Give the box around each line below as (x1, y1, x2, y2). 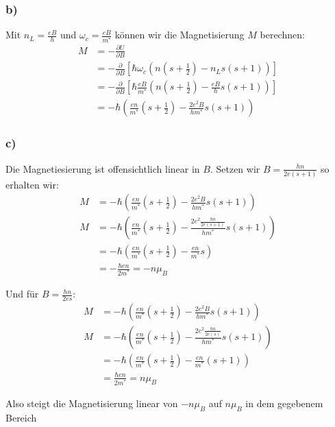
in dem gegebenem (245, 395, 323, 410)
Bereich (5, 410, 37, 424)
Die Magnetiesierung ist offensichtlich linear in (5, 161, 200, 175)
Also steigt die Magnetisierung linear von (5, 395, 178, 410)
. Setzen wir (210, 161, 260, 175)
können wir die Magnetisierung (114, 27, 245, 42)
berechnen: (260, 27, 305, 42)
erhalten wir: (5, 177, 59, 191)
